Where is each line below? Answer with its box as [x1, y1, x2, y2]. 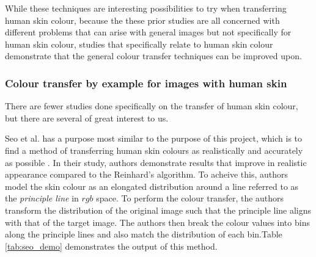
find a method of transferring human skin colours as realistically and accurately [5, 143, 303, 156]
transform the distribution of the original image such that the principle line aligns [5, 203, 312, 216]
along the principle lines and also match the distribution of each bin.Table [5, 228, 282, 241]
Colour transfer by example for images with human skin [5, 75, 287, 90]
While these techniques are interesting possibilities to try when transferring [5, 2, 287, 14]
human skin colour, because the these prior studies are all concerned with [5, 13, 280, 26]
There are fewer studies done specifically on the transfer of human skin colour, [5, 100, 298, 112]
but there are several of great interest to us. [5, 111, 169, 124]
